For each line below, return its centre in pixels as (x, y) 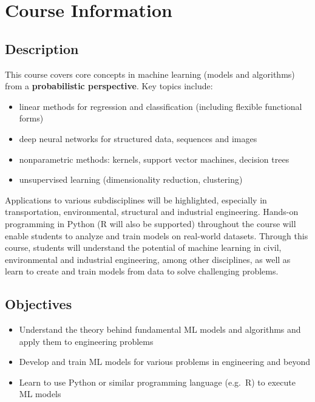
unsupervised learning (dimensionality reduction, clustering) (131, 179)
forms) (31, 118)
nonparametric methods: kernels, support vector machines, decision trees (154, 159)
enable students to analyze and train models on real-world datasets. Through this (157, 235)
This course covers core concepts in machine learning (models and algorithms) (150, 74)
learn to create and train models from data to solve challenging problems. (142, 271)
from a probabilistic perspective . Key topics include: (109, 86)
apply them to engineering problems (86, 341)
